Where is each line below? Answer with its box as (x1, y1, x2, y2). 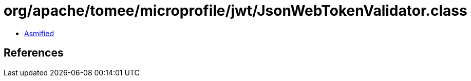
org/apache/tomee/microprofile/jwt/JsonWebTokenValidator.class (4, 2, 467, 19)
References (4, 46, 64, 60)
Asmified (24, 29, 54, 38)
